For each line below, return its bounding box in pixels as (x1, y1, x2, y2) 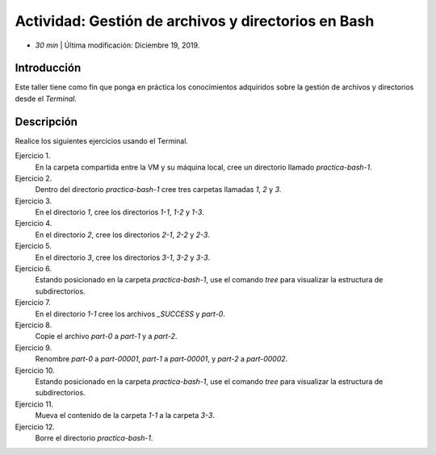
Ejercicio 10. (15, 365, 56, 375)
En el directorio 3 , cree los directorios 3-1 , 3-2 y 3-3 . (35, 253, 211, 262)
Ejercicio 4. (15, 219, 52, 228)
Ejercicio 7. (15, 298, 52, 307)
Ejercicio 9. (15, 343, 52, 353)
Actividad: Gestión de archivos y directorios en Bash (15, 12, 375, 30)
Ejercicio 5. (15, 241, 52, 251)
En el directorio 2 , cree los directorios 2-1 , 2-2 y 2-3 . (35, 230, 210, 240)
